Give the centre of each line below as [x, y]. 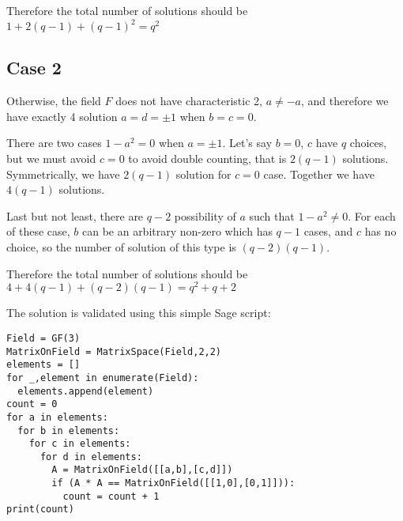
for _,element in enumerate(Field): [103, 378]
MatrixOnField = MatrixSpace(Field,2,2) [114, 351]
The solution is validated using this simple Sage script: [139, 313]
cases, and [328, 231]
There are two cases [54, 143]
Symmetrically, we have [63, 174]
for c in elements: [80, 444]
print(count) [40, 510]
